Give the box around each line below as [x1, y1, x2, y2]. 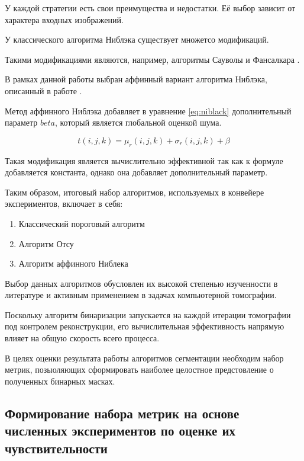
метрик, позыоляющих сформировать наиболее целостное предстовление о [5, 363, 274, 376]
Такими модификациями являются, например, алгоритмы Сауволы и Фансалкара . [5, 53, 300, 65]
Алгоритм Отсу [18, 237, 74, 249]
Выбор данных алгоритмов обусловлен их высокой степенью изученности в [5, 277, 278, 289]
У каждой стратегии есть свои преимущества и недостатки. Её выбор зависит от [5, 2, 296, 14]
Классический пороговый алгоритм [18, 217, 145, 229]
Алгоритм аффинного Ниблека [18, 257, 128, 270]
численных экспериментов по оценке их [5, 421, 236, 440]
